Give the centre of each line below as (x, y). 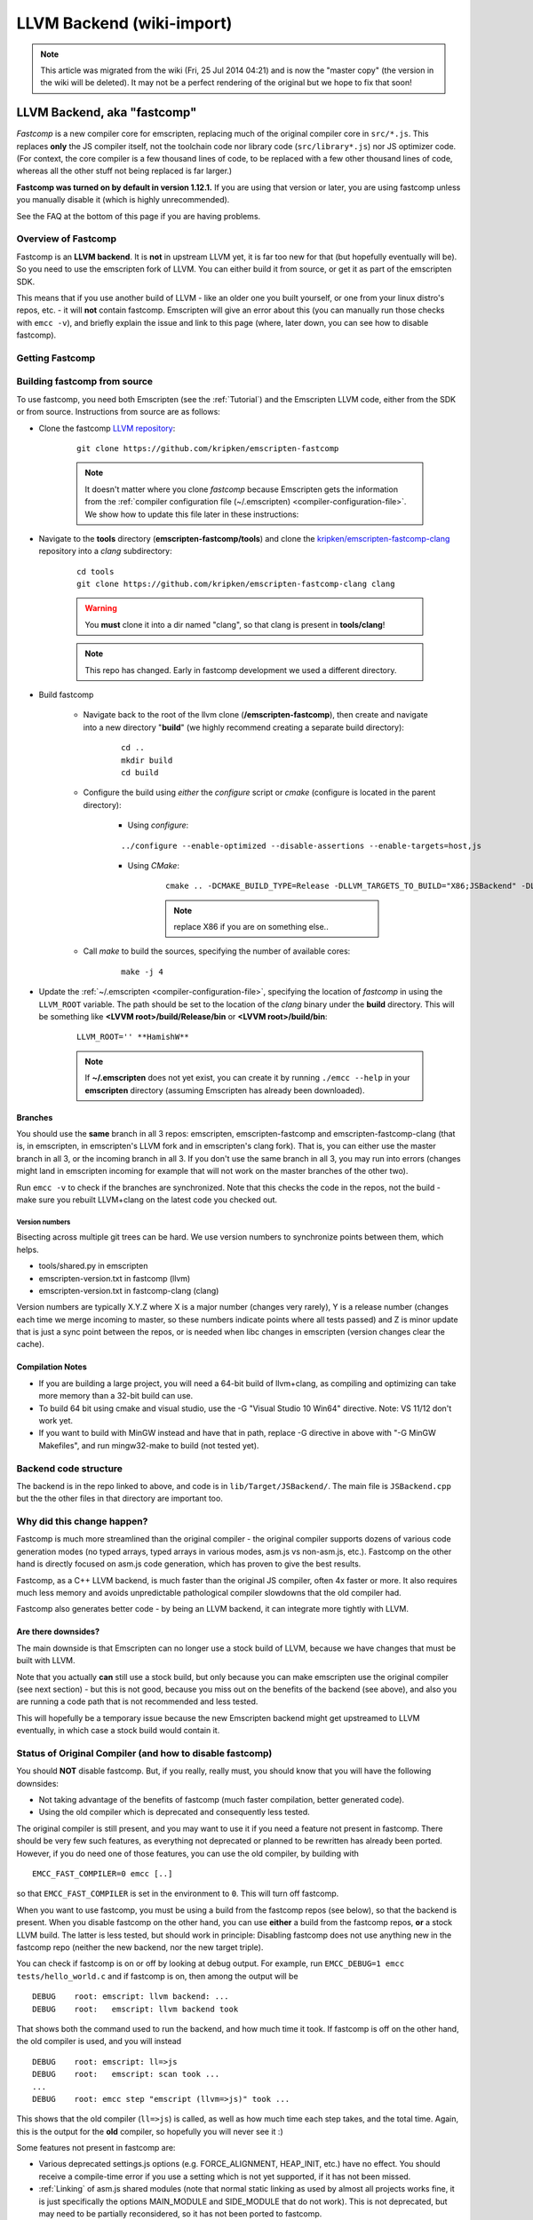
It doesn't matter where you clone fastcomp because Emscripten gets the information (242, 489)
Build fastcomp (66, 695)
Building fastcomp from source (85, 382)
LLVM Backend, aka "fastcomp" (107, 112)
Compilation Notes (52, 1367)
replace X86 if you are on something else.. (251, 927)
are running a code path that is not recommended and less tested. (137, 1701)
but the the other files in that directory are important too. (120, 1498)
